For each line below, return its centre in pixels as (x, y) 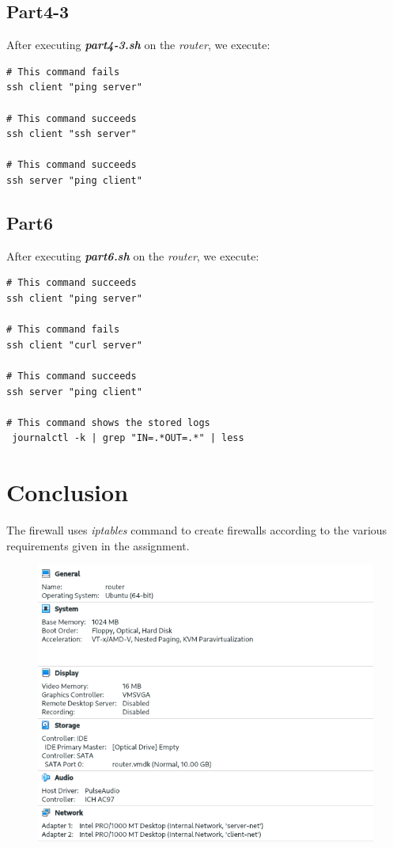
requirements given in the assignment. (98, 545)
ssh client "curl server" (74, 345)
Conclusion (68, 492)
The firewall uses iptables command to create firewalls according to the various (197, 530)
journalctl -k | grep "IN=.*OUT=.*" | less (128, 438)
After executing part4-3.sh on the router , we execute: (138, 45)
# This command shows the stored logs (108, 422)
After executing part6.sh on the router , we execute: (133, 255)
